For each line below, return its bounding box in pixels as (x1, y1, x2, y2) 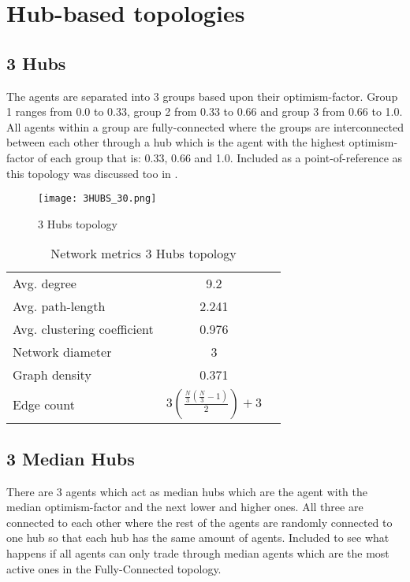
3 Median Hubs (6, 446, 135, 470)
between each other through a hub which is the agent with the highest (6, 134, 345, 150)
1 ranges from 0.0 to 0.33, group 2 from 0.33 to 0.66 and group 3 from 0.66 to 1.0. (6, 103, 403, 120)
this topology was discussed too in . (6, 165, 178, 181)
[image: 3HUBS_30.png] (38, 193, 157, 205)
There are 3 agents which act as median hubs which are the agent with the (6, 483, 368, 499)
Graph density (13, 365, 91, 384)
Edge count (13, 395, 75, 413)
